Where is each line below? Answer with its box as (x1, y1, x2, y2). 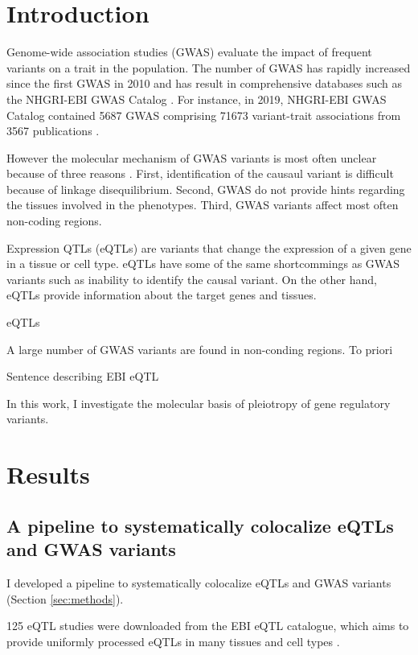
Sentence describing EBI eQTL (6, 368, 159, 385)
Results (6, 458, 90, 491)
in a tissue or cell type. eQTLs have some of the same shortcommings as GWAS (6, 255, 400, 272)
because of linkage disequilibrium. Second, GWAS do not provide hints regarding (6, 180, 405, 197)
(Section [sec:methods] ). (6, 590, 124, 607)
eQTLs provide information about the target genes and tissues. (6, 286, 317, 303)
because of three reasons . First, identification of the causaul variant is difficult (6, 165, 394, 182)
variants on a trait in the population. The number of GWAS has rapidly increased (6, 59, 411, 76)
